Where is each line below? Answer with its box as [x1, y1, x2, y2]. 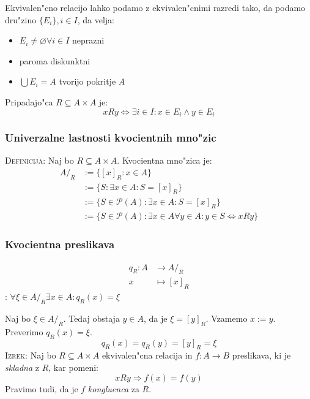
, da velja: [77, 13, 115, 26]
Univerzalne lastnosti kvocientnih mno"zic [5, 129, 216, 145]
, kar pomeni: [48, 361, 98, 373]
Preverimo [5, 325, 43, 338]
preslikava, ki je [232, 349, 291, 362]
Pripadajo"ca [5, 95, 53, 108]
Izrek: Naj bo [5, 349, 56, 362]
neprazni [72, 34, 105, 47]
